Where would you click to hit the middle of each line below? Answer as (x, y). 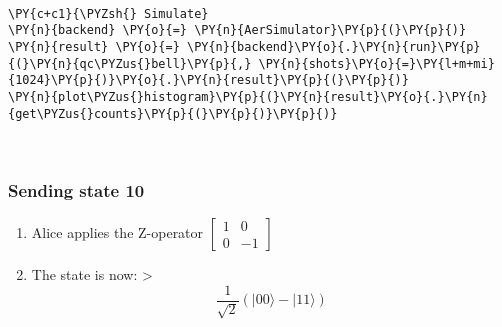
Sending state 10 (76, 189)
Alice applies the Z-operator (117, 232)
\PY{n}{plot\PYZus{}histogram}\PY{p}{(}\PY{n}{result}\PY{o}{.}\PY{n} (248, 96)
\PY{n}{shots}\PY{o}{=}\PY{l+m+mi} (376, 63)
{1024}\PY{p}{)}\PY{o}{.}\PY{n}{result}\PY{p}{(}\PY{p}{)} (208, 80)
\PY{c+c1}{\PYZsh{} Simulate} (108, 13)
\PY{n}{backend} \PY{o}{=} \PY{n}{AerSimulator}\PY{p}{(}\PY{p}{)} (237, 30)
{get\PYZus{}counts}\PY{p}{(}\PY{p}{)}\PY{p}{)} (173, 113)
